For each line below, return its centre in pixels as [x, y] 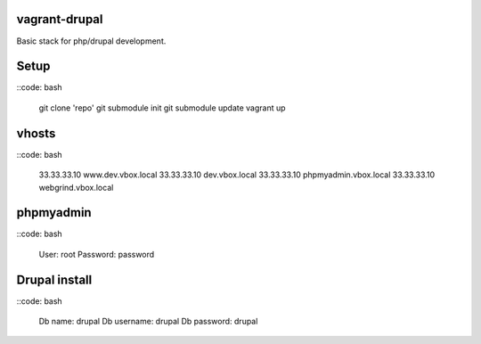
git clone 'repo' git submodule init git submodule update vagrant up [162, 108]
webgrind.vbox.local [76, 187]
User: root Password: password [97, 254]
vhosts [36, 133]
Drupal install [54, 279]
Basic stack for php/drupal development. [91, 41]
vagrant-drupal [60, 19]
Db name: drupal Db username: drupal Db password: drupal [148, 322]
